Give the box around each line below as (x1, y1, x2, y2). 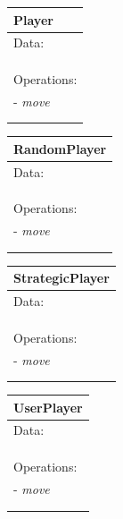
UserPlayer (13, 397, 83, 416)
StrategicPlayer (13, 268, 110, 287)
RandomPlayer (13, 139, 107, 157)
